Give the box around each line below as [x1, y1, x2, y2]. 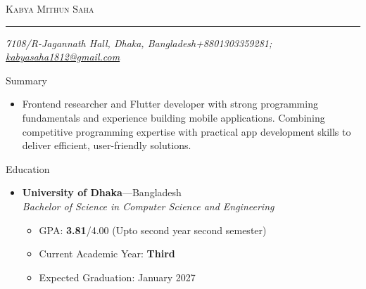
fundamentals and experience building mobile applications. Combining [22, 110, 325, 124]
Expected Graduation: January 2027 [39, 269, 196, 284]
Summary [6, 72, 47, 87]
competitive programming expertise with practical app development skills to [22, 124, 351, 139]
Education [6, 161, 50, 176]
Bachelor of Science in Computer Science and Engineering [22, 198, 274, 213]
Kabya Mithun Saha [6, 1, 94, 15]
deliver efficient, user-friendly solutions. [22, 138, 191, 153]
